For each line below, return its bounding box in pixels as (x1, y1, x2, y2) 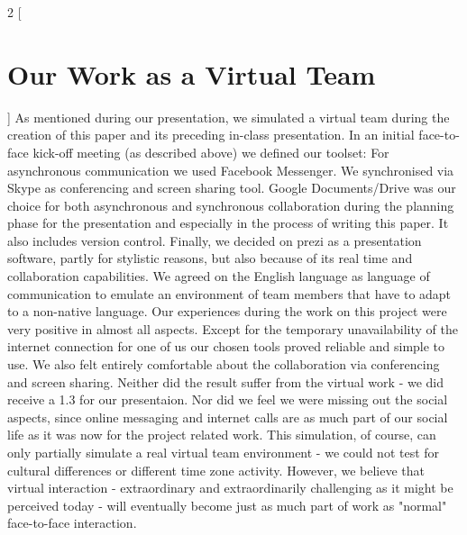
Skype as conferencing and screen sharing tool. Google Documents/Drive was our (7, 178, 456, 197)
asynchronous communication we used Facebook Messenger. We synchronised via (7, 160, 454, 179)
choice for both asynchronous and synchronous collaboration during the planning (7, 195, 454, 214)
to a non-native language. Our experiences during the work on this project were (7, 302, 447, 321)
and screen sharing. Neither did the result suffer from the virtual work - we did (7, 372, 444, 391)
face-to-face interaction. (7, 513, 137, 532)
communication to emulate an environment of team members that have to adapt (7, 284, 452, 303)
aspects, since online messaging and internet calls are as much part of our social (7, 407, 448, 426)
